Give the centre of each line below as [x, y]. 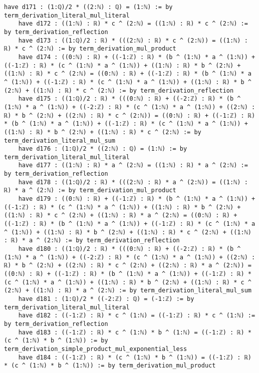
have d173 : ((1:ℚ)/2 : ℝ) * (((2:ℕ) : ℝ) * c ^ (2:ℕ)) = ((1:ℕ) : [133, 40]
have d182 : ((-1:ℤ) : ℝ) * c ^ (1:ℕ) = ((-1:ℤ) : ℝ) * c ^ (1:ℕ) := [137, 316]
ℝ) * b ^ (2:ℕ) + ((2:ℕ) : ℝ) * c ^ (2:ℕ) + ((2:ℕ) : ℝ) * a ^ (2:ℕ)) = [128, 266]
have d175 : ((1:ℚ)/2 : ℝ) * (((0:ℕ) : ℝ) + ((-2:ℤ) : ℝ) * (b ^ [129, 99]
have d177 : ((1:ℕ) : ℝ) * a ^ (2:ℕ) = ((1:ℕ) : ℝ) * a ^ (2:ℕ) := [133, 165]
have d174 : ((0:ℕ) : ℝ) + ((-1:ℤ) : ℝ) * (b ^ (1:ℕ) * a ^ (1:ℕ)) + [137, 57]
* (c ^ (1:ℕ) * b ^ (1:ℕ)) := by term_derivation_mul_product [110, 366]
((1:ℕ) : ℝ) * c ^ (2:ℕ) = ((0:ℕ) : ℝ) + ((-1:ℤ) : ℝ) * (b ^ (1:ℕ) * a [128, 74]
